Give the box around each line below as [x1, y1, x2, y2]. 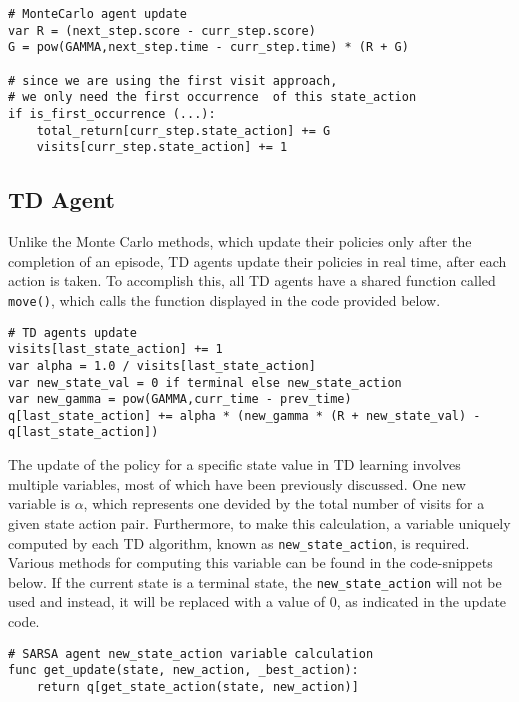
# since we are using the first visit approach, [8, 73, 338, 88]
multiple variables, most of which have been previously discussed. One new [8, 473, 466, 494]
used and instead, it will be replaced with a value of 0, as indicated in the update [8, 591, 507, 612]
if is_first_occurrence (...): [8, 106, 216, 121]
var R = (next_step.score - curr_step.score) [8, 23, 316, 38]
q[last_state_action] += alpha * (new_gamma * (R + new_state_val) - [8, 408, 481, 423]
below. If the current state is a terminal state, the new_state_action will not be [8, 571, 502, 592]
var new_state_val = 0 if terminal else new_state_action [8, 375, 402, 390]
